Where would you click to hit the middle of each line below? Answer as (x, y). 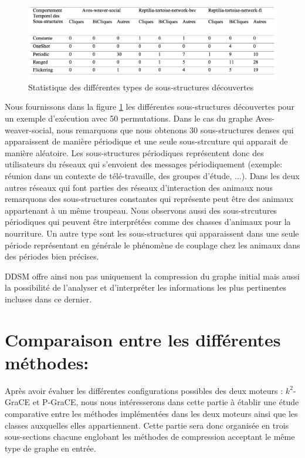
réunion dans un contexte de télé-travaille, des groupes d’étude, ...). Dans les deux (152, 176)
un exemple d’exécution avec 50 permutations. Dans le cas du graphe (129, 118)
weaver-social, (29, 129)
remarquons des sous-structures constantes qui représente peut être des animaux (149, 199)
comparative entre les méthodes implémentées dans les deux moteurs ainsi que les (151, 414)
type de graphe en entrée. (50, 448)
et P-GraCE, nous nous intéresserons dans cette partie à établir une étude (166, 402)
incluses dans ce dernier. (48, 299)
